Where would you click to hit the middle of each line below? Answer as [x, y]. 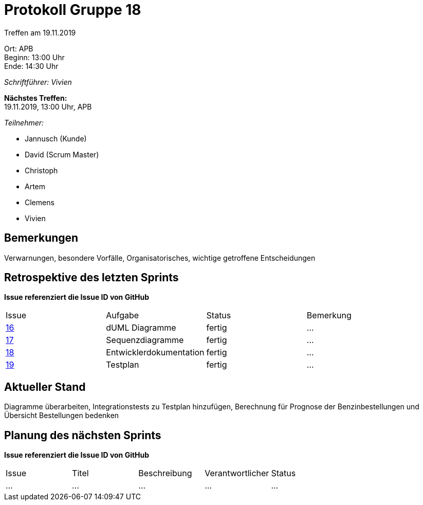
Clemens [40, 202]
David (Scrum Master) [62, 154]
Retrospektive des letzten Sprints [91, 278]
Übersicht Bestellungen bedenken [62, 416]
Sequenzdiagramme [145, 340]
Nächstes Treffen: [36, 98]
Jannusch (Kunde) [56, 138]
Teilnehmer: [24, 122]
